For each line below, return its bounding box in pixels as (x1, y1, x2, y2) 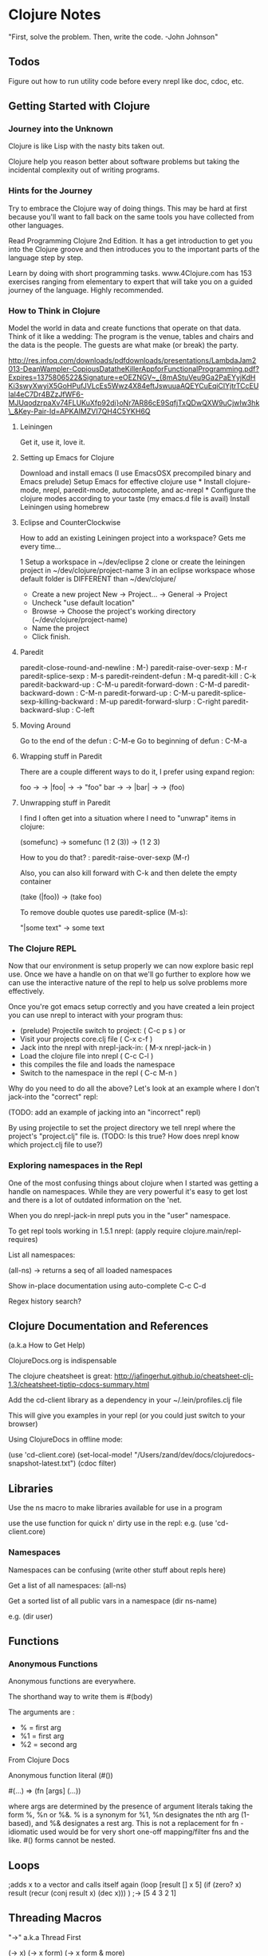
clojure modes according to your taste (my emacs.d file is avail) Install (19, 494, 250, 503)
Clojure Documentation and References (8, 1319, 209, 1333)
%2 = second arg (19, 1740, 77, 1749)
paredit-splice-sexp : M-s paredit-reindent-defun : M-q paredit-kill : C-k (19, 672, 257, 681)
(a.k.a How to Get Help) (8, 1340, 85, 1350)
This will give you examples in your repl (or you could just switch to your (8, 1410, 246, 1421)
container (19, 877, 52, 886)
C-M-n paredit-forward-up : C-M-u (79, 688, 195, 698)
